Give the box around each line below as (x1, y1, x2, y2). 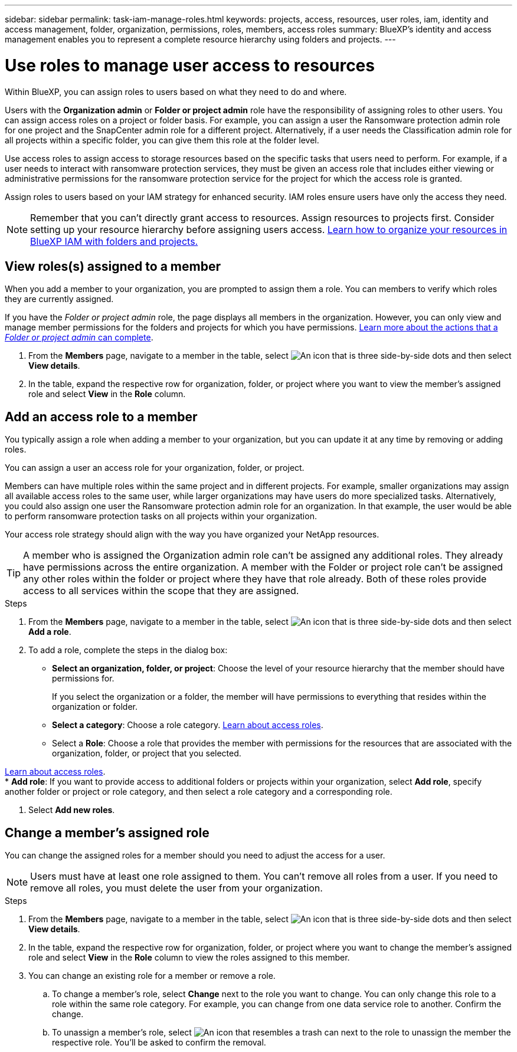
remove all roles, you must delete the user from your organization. (30, 882, 323, 894)
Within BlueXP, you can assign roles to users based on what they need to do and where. (5, 86, 347, 97)
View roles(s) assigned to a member (5, 258, 221, 274)
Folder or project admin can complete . (5, 332, 153, 343)
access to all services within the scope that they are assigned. (23, 585, 299, 597)
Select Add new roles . (28, 805, 115, 815)
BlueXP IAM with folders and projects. (30, 235, 198, 247)
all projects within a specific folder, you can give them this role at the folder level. (5, 135, 319, 145)
